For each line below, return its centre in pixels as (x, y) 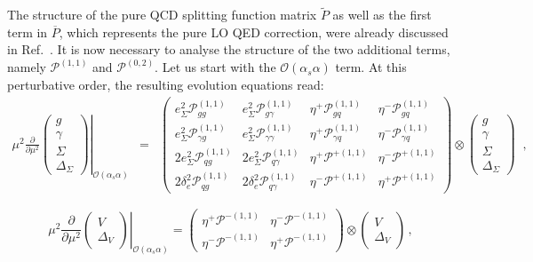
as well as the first (382, 15)
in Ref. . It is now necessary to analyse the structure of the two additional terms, (229, 49)
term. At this (371, 67)
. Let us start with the (215, 67)
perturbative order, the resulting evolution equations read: (166, 85)
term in (28, 32)
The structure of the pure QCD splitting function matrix (162, 15)
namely (27, 67)
